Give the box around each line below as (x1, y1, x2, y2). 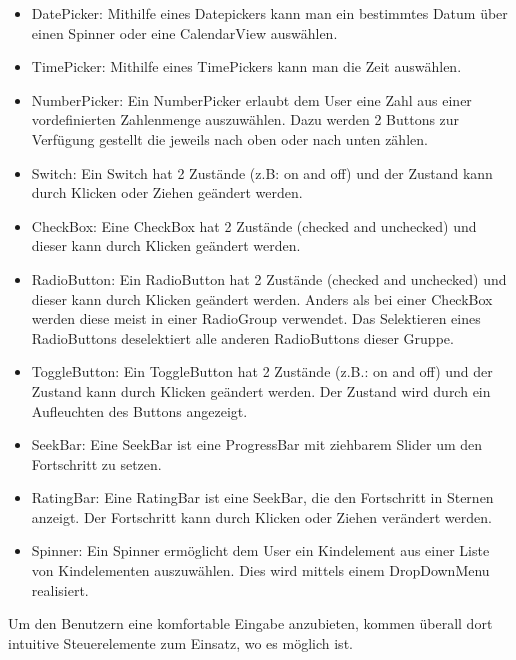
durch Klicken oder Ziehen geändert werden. (31, 182, 303, 203)
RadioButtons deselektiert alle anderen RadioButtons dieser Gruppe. (31, 327, 454, 348)
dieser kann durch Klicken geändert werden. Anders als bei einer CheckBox (31, 288, 493, 309)
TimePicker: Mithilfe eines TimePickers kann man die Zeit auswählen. (31, 56, 462, 77)
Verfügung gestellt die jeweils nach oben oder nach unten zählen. (31, 128, 428, 149)
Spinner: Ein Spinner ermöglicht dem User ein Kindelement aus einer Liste (31, 540, 490, 561)
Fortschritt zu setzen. (31, 453, 162, 474)
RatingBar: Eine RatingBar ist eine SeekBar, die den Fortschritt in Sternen (31, 487, 494, 508)
